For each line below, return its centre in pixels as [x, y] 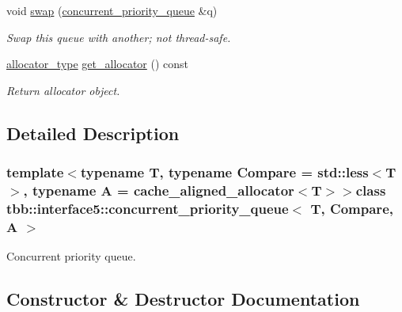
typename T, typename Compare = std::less [224, 172]
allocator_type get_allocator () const [98, 64]
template [35, 172]
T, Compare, [352, 208]
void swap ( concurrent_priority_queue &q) [112, 10]
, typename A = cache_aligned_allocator [159, 190]
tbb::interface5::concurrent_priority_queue [148, 208]
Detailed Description [93, 133]
